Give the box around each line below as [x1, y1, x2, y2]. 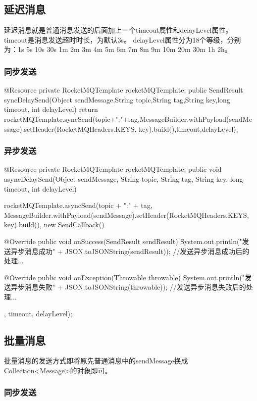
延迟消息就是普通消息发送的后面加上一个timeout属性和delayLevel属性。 [4, 25, 233, 35]
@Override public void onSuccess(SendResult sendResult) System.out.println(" [4, 236, 242, 246]
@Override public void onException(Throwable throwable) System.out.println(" [4, 272, 245, 282]
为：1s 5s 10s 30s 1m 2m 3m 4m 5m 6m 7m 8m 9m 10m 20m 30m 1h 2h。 [4, 44, 232, 54]
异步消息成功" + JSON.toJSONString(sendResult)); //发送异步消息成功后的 [10, 246, 250, 256]
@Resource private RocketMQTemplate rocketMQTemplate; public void [4, 164, 222, 174]
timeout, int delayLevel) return [4, 104, 98, 114]
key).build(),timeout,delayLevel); [139, 123, 238, 134]
